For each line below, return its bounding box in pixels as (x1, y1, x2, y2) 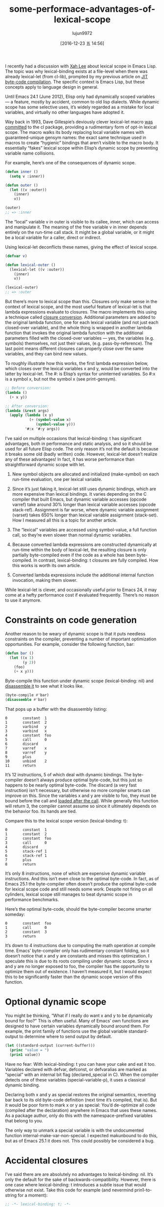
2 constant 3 (5, 929, 47, 934)
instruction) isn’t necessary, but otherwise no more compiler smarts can (5, 788, 150, 793)
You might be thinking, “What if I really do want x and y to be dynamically (5, 1013, 153, 1018)
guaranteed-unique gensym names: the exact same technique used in (5, 134, 147, 140)
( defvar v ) (5, 254, 27, 258)
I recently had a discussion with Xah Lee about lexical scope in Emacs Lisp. (5, 63, 157, 69)
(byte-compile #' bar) (5, 693, 49, 698)
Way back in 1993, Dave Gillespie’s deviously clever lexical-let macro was (5, 119, 153, 125)
